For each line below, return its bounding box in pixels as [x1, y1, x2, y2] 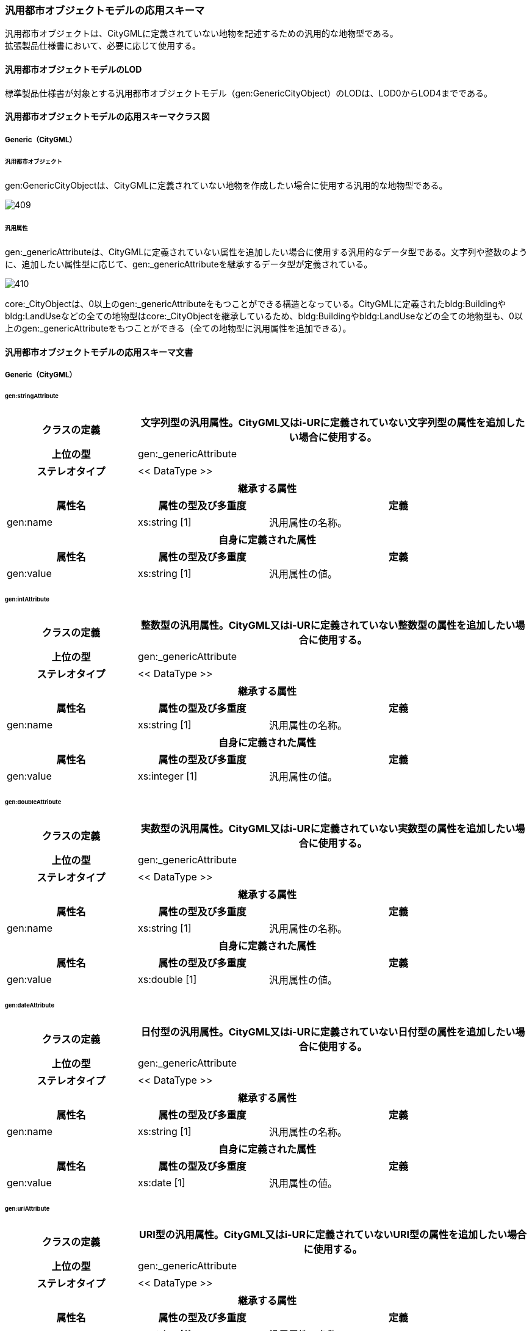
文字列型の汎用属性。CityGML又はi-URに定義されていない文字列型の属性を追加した [140, 416, 525, 429]
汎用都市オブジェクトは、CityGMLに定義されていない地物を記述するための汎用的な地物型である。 [5, 28, 398, 39]
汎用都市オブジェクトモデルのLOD [5, 63, 142, 74]
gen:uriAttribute [5, 1205, 50, 1212]
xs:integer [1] [138, 770, 198, 783]
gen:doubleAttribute [5, 799, 62, 806]
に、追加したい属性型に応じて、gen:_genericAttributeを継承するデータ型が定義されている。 [5, 258, 373, 269]
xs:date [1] [138, 1176, 185, 1189]
